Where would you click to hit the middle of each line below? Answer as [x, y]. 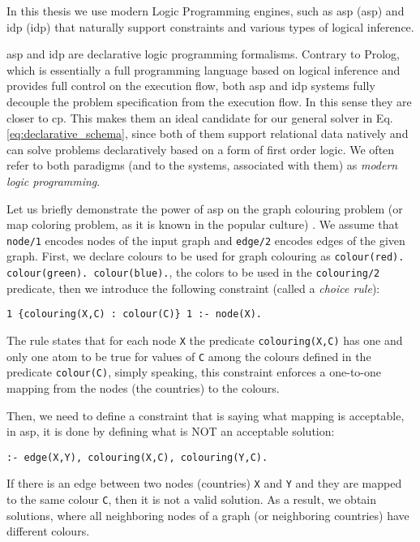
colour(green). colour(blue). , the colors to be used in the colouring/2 [193, 272]
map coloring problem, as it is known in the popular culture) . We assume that [203, 224]
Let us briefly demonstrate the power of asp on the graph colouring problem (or [205, 208]
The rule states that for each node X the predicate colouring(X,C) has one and [205, 340]
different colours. [48, 531]
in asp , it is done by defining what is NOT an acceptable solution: [171, 431]
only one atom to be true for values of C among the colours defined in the [189, 356]
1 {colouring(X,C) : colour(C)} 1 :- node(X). [134, 314]
